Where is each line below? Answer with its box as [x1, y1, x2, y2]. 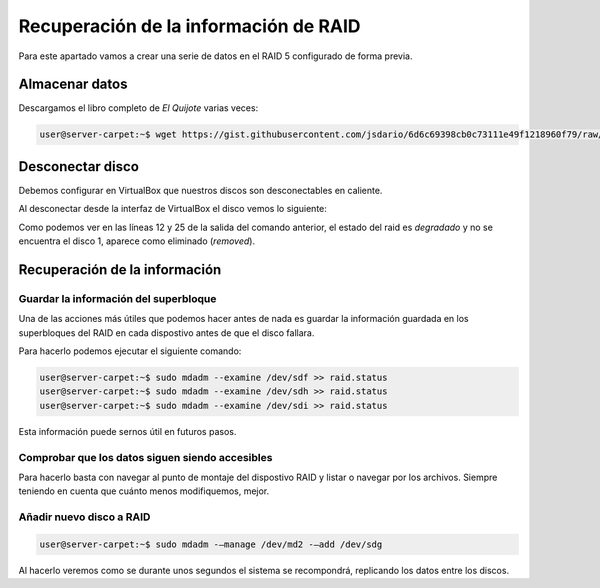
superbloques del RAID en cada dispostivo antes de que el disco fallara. [18, 326, 315, 339]
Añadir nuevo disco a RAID [18, 510, 151, 524]
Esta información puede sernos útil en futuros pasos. [18, 425, 237, 437]
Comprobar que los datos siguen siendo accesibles [18, 450, 273, 464]
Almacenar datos [18, 76, 128, 93]
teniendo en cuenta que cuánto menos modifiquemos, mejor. [18, 485, 270, 497]
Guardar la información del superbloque [18, 291, 217, 305]
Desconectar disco [18, 158, 140, 175]
